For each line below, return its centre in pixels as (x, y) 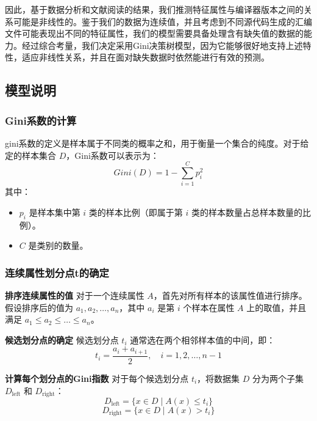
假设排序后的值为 (39, 307)
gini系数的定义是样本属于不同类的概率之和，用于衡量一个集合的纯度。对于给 (157, 143)
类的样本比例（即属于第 (136, 212)
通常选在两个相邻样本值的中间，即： (203, 339)
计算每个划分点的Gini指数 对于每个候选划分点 (97, 378)
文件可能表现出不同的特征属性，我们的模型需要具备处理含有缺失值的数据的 (154, 33)
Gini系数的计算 (41, 120)
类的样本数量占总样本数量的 (247, 212)
